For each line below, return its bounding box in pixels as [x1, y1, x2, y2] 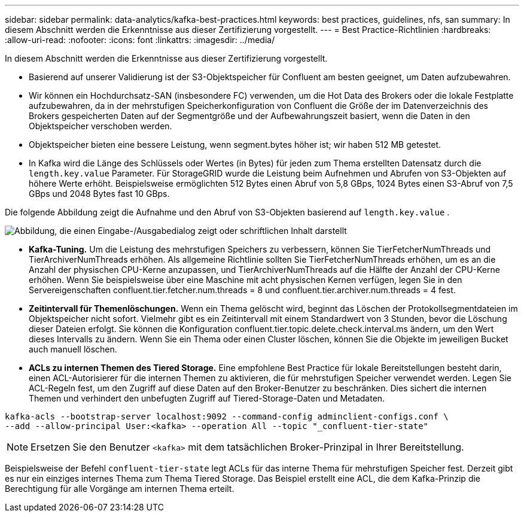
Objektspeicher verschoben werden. [29, 121, 172, 131]
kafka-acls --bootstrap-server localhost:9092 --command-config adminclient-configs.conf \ [5, 412, 449, 421]
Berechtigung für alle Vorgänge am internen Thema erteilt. [5, 483, 234, 494]
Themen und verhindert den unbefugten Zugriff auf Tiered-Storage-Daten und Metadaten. [29, 393, 385, 403]
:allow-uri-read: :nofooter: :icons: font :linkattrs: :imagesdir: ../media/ [5, 35, 275, 45]
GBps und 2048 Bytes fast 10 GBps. [29, 188, 170, 199]
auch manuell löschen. [29, 344, 117, 354]
